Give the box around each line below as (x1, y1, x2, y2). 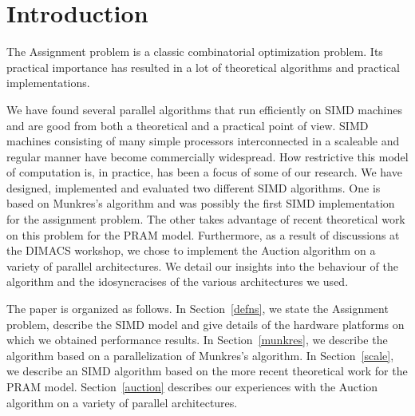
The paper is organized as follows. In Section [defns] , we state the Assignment (6, 300, 389, 317)
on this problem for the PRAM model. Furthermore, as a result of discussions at (6, 226, 400, 243)
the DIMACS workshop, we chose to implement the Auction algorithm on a (6, 242, 376, 259)
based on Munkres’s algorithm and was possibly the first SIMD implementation (6, 195, 395, 212)
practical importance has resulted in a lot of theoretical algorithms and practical (6, 58, 400, 75)
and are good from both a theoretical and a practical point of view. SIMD (6, 117, 369, 133)
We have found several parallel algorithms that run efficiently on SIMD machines (6, 101, 403, 117)
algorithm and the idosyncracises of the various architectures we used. (6, 273, 349, 290)
